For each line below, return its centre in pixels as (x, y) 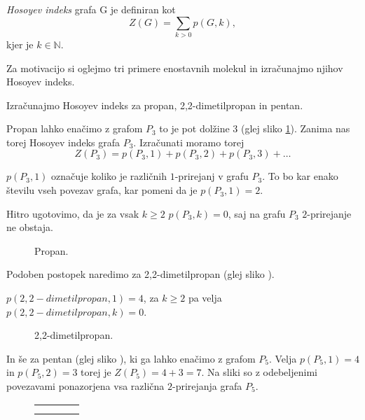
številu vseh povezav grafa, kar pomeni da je (102, 190)
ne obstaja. (30, 227)
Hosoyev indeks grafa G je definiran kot (91, 9)
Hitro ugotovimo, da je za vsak (73, 213)
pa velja (205, 298)
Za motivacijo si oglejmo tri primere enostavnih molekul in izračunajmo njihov (175, 68)
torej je (96, 372)
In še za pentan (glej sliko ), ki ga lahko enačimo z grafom (131, 358)
